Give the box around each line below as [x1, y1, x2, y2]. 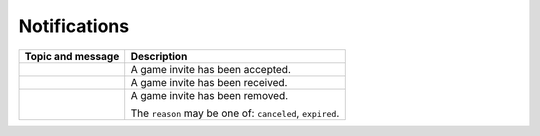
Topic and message [24, 49, 120, 63]
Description [130, 49, 188, 63]
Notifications [18, 15, 130, 37]
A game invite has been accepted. [130, 62, 292, 76]
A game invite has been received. [130, 75, 288, 89]
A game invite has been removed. [130, 88, 289, 102]
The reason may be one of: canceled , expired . [130, 106, 340, 120]
